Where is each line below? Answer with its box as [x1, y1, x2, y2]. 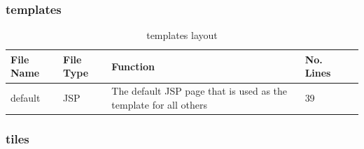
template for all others [111, 97, 207, 111]
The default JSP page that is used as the [111, 84, 288, 98]
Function [111, 58, 155, 73]
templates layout [146, 28, 218, 42]
